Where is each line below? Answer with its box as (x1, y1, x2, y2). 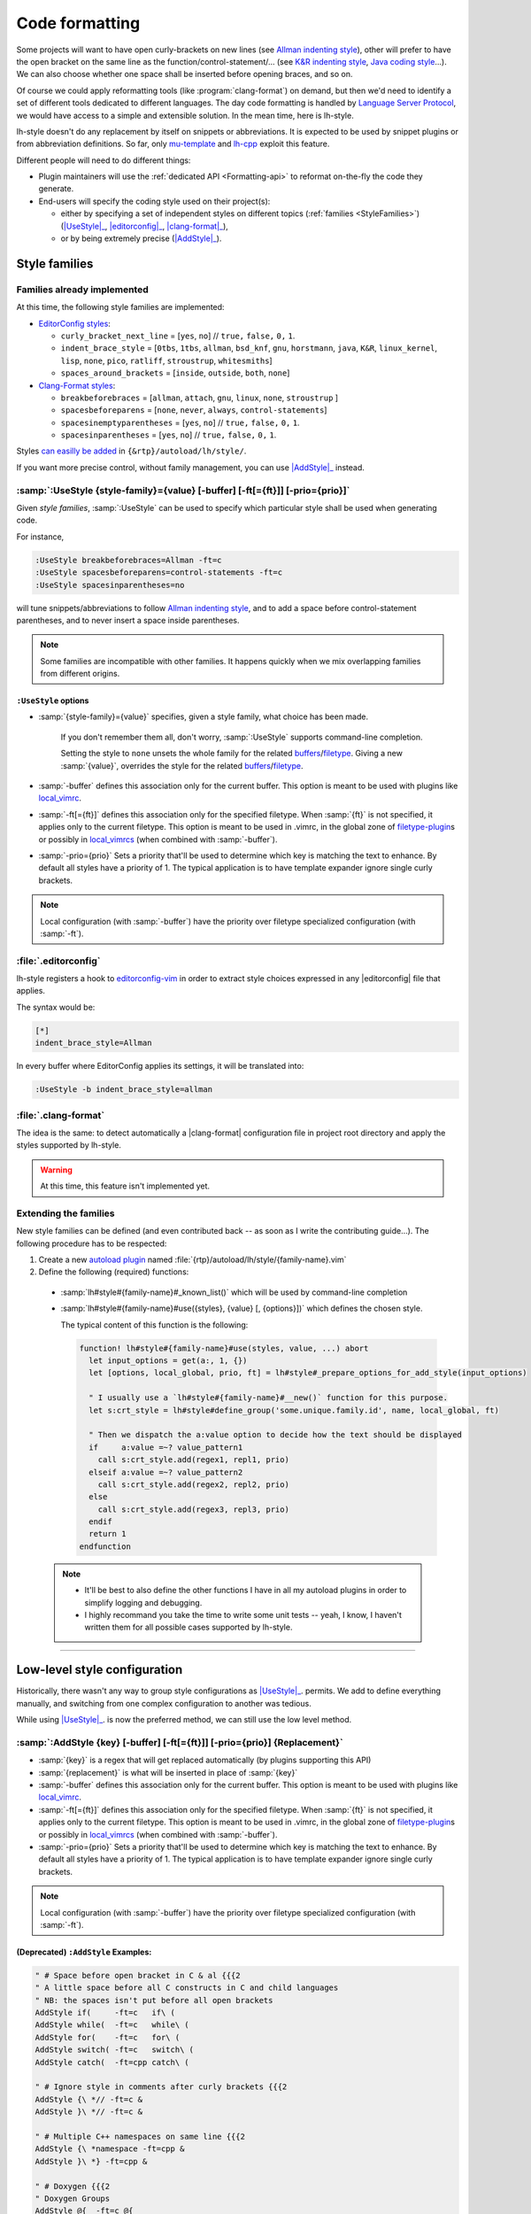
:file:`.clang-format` (16, 1109, 105, 1121)
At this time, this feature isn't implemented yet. (40, 1181, 211, 1191)
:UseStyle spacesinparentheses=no (35, 580, 185, 590)
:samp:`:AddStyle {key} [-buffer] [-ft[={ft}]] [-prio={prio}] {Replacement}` (16, 1736, 344, 1748)
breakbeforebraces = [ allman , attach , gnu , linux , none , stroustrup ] (60, 392, 339, 403)
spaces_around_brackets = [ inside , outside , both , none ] (60, 368, 290, 378)
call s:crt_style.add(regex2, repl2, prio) (97, 1479, 289, 1490)
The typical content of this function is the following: (60, 1320, 249, 1330)
